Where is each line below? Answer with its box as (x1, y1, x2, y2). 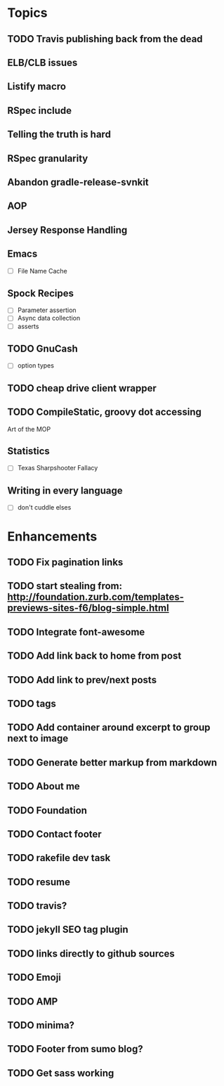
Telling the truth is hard (7, 129, 111, 141)
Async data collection (17, 314, 81, 323)
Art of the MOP (7, 425, 51, 433)
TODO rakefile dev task (7, 852, 111, 864)
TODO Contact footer (7, 828, 102, 840)
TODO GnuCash (7, 342, 79, 354)
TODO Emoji (7, 971, 62, 983)
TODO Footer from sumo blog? (7, 1043, 143, 1055)
